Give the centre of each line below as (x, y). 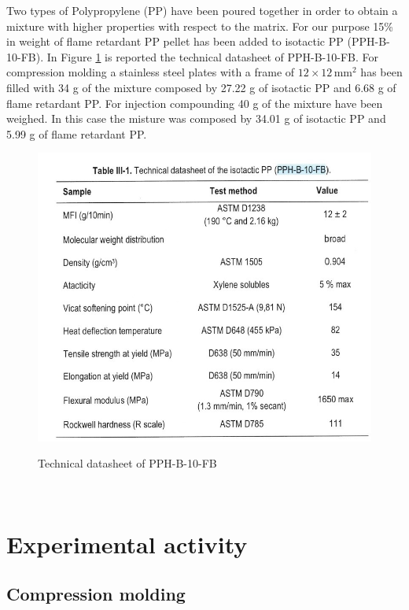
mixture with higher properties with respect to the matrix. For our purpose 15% (200, 26)
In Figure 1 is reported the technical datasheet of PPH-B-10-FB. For (212, 56)
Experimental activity (127, 543)
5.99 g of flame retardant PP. (77, 133)
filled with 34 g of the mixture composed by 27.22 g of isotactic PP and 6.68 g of (201, 87)
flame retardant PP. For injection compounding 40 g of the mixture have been (195, 103)
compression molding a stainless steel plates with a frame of (151, 72)
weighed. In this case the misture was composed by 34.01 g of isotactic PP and (196, 118)
